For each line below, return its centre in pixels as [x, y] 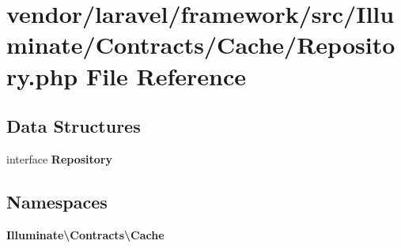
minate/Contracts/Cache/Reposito [201, 45]
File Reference [166, 75]
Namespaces [57, 201]
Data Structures [74, 126]
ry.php [42, 75]
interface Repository [59, 158]
